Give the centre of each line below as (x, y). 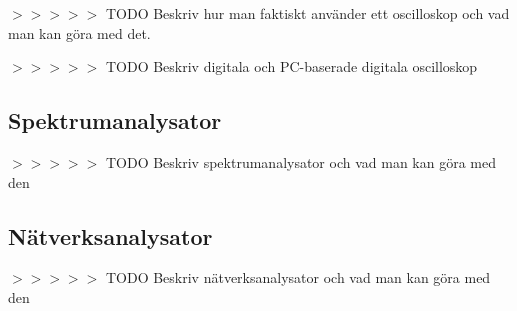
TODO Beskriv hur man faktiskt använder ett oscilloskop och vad (307, 13)
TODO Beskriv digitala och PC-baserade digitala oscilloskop (291, 66)
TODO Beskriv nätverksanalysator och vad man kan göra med (298, 277)
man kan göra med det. (79, 32)
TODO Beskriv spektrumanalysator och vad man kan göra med (300, 161)
